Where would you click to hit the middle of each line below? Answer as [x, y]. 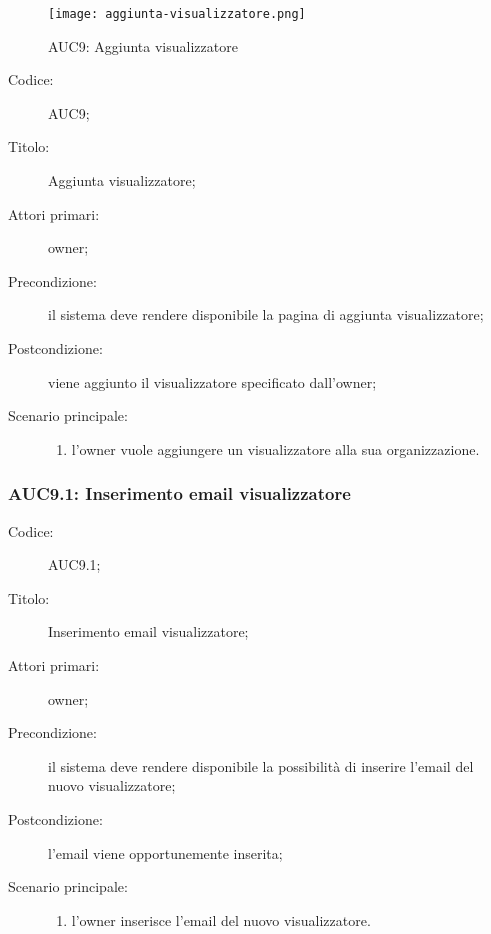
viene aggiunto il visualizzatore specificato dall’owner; [212, 381]
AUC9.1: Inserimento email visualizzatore [179, 493]
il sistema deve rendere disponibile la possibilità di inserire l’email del [261, 765]
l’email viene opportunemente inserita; [165, 852]
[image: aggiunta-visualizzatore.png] [177, 14]
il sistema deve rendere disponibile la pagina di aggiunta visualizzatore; [266, 314]
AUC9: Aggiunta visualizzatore [143, 45]
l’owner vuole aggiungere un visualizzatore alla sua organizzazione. [275, 448]
